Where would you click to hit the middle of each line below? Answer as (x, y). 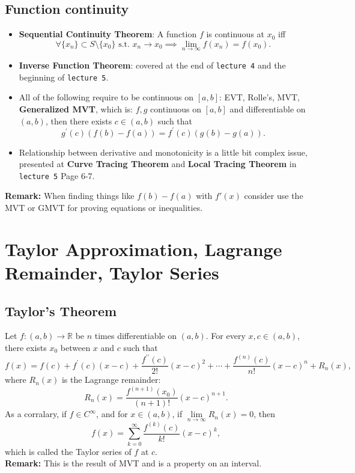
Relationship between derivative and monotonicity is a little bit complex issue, (163, 152)
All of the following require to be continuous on (106, 97)
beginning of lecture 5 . (64, 77)
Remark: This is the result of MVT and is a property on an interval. (133, 463)
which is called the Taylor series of (68, 451)
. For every (226, 336)
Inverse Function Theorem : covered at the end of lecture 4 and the (152, 65)
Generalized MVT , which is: (76, 108)
